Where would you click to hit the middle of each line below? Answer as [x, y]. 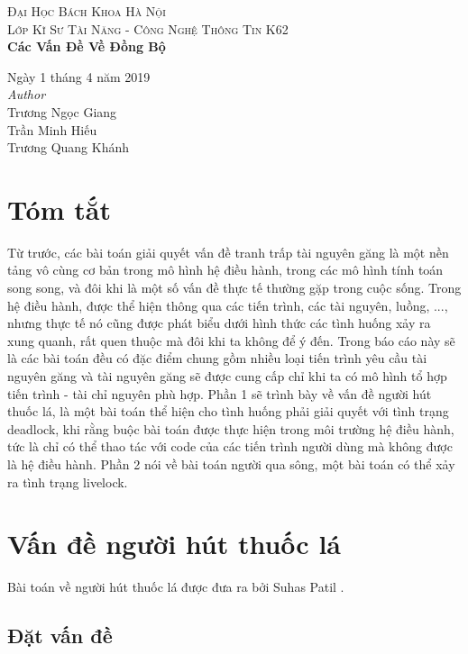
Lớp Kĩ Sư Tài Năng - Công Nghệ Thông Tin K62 [148, 28]
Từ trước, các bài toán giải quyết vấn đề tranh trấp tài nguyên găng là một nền [228, 252]
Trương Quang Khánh [69, 147]
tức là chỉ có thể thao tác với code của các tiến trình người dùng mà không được [230, 446]
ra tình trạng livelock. [68, 481]
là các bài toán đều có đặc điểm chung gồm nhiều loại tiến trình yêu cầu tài [217, 358]
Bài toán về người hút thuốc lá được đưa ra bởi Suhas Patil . [176, 587]
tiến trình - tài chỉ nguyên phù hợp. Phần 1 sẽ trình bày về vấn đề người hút [220, 393]
